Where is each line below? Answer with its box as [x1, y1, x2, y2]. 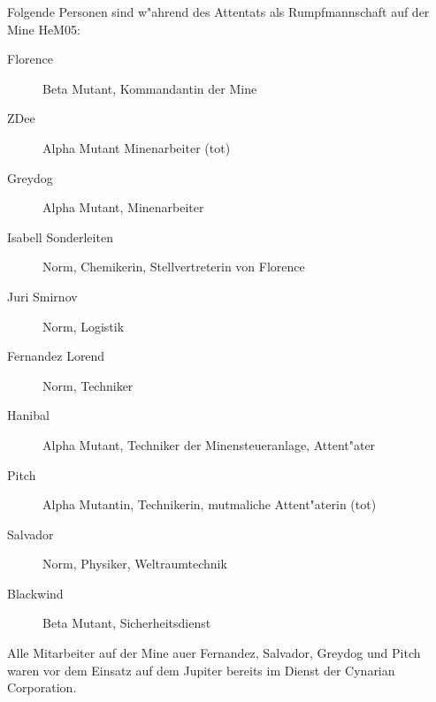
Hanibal [7, 406, 50, 424]
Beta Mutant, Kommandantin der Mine [42, 79, 257, 97]
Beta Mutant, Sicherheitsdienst [42, 614, 211, 632]
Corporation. [7, 678, 77, 697]
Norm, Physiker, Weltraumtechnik [42, 554, 227, 573]
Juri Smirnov [7, 286, 78, 305]
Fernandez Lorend [7, 347, 105, 365]
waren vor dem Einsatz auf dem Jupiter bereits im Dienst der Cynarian [7, 660, 395, 679]
